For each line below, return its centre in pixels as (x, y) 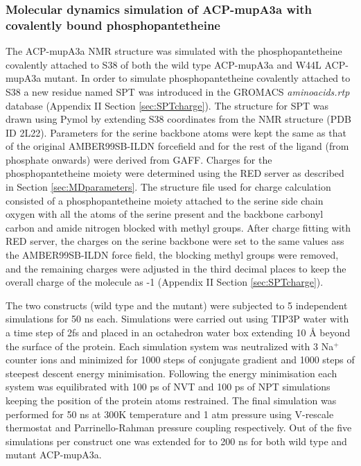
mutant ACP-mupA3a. (54, 455)
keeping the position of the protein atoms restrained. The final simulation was (171, 400)
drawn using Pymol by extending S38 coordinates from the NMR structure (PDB (178, 119)
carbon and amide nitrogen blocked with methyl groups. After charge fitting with (178, 227)
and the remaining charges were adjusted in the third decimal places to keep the (176, 268)
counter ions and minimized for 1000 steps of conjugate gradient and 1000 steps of (180, 360)
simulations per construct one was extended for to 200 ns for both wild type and (176, 441)
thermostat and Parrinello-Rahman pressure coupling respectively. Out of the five (179, 428)
